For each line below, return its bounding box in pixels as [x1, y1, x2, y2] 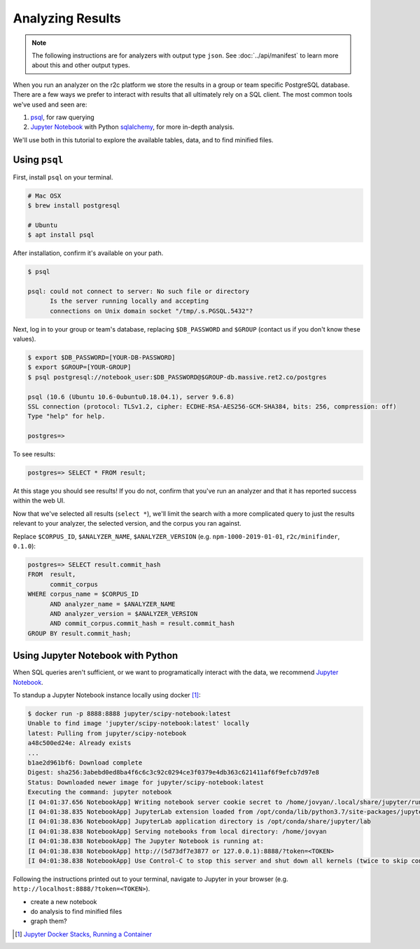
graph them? [30, 917, 67, 925]
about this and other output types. [31, 61, 130, 69]
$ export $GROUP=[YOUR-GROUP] [27, 363, 132, 371]
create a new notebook [30, 897, 97, 906]
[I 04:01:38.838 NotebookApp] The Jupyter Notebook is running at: [27, 838, 265, 845]
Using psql [13, 154, 64, 166]
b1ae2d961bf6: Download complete [27, 758, 143, 767]
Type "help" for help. [27, 412, 106, 421]
